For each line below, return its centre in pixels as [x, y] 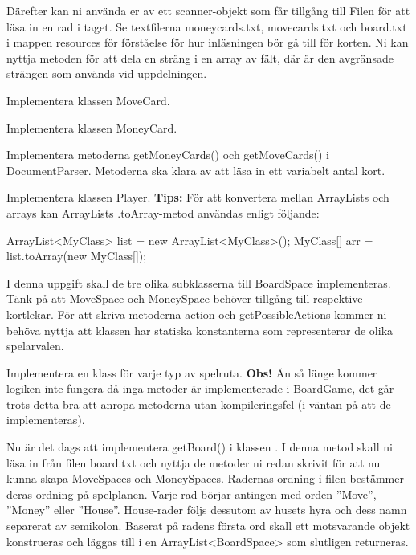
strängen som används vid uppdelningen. [107, 73]
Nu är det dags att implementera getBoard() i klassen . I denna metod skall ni [200, 447]
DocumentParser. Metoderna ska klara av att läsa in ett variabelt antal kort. [196, 170]
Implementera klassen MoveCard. [88, 100]
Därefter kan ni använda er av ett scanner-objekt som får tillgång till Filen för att [208, 10]
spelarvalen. [35, 346]
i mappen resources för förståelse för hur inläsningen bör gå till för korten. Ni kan [208, 42]
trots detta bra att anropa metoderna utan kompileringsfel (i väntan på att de [199, 404]
